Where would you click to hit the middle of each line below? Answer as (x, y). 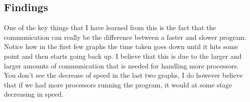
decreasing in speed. (34, 94)
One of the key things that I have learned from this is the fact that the (110, 27)
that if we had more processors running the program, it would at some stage (118, 84)
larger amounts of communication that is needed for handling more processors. (121, 65)
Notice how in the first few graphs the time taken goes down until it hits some (121, 46)
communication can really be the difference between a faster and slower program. (125, 37)
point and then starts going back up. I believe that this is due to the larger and (123, 56)
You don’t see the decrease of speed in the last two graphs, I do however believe (123, 75)
